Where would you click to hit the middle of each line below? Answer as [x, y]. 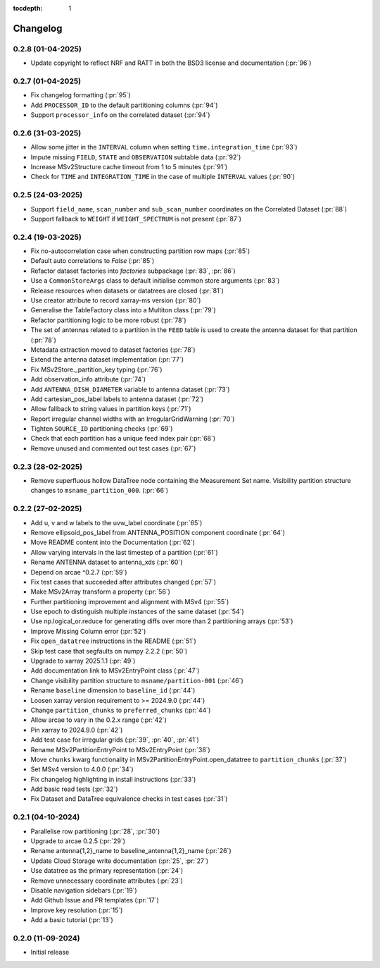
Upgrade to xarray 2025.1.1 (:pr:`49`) [83, 661]
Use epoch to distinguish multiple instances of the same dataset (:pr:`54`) [137, 612]
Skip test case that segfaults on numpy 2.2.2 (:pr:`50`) [109, 651]
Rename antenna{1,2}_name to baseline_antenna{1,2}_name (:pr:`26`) [131, 851]
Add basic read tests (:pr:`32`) [74, 789]
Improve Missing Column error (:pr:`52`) [88, 631]
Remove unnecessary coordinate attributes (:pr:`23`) [107, 881]
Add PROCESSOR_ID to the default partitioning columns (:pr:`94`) [124, 105]
